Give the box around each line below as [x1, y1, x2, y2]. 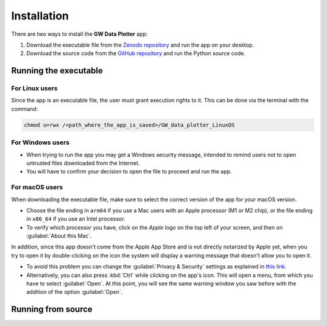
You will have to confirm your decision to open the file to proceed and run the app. [26, 168, 233, 175]
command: [11, 105, 38, 112]
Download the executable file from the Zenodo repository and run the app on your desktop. [26, 41, 254, 48]
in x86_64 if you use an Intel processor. [26, 215, 125, 222]
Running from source [11, 304, 93, 314]
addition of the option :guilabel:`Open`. [26, 288, 123, 296]
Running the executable [11, 65, 103, 76]
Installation [11, 9, 69, 22]
